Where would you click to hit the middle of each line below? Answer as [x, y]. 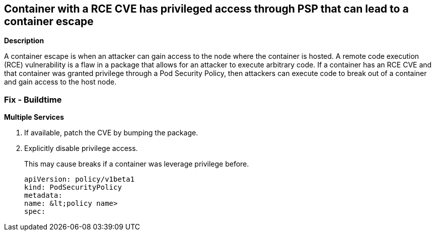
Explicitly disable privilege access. [81, 148]
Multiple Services [34, 117]
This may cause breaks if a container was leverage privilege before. [137, 164]
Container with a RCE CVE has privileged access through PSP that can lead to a [206, 9]
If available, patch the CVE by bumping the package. [111, 133]
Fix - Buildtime [33, 99]
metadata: [43, 195]
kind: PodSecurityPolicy [73, 187]
